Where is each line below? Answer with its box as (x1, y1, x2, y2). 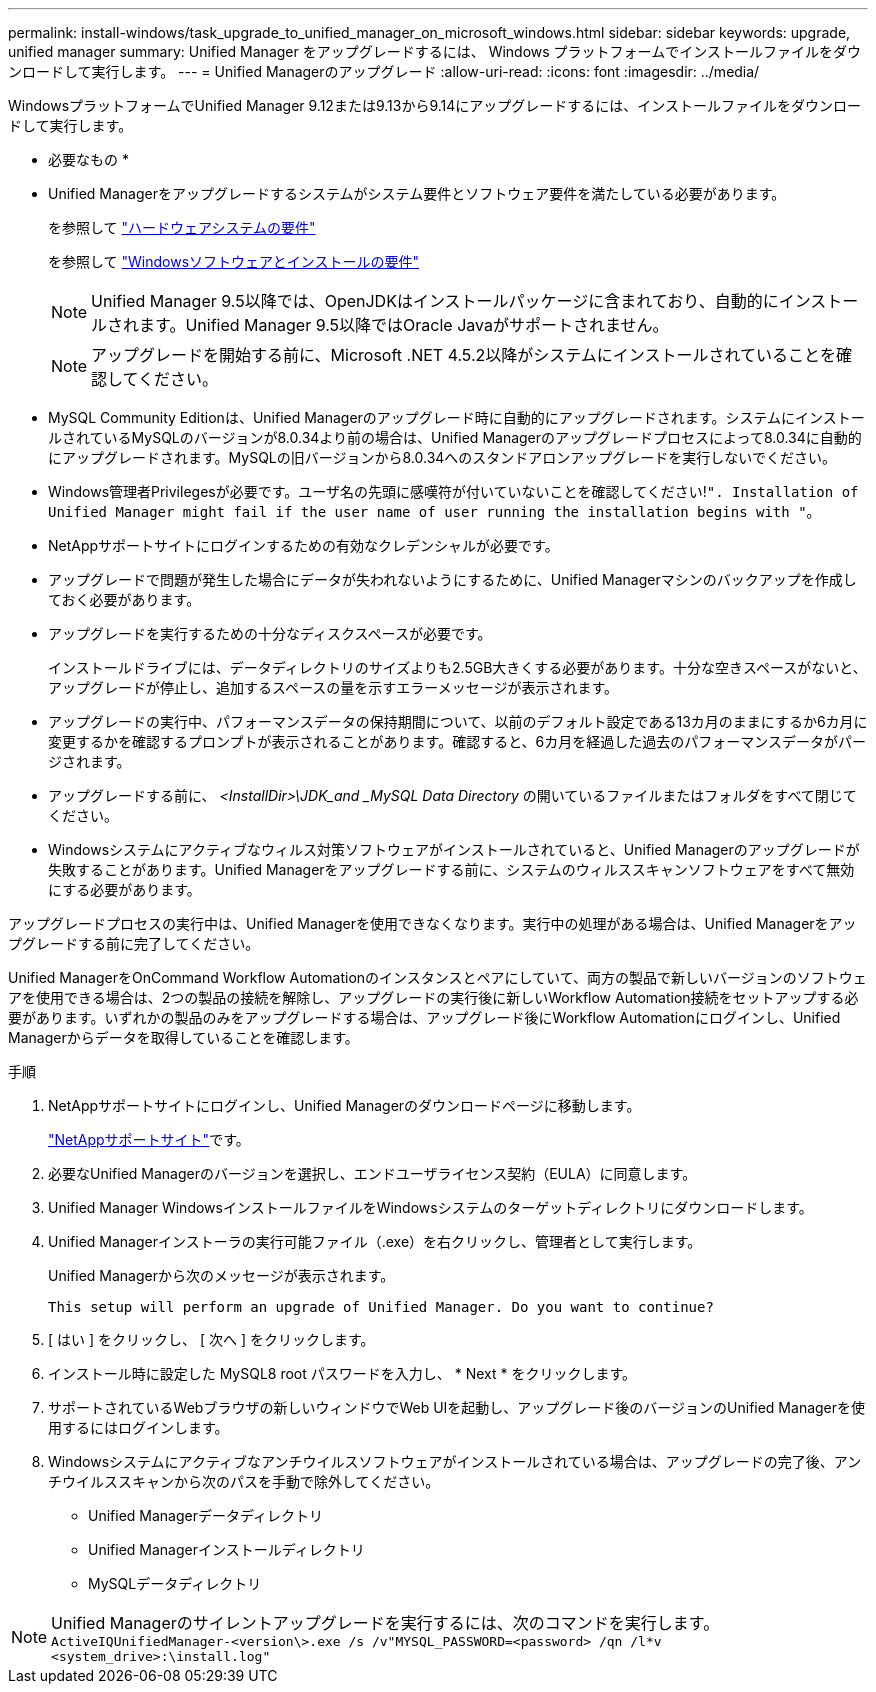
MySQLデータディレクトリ (88, 1575, 262, 1592)
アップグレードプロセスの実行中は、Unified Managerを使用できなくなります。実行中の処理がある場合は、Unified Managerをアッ (8, 915, 857, 932)
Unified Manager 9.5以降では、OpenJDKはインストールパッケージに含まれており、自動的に (91, 291, 779, 311)
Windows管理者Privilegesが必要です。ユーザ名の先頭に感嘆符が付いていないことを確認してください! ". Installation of (48, 483, 859, 500)
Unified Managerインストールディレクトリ (88, 1541, 365, 1558)
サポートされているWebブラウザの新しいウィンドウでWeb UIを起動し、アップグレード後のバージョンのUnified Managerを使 (48, 1399, 866, 1416)
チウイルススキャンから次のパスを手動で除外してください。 (48, 1473, 440, 1490)
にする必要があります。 (48, 881, 201, 898)
